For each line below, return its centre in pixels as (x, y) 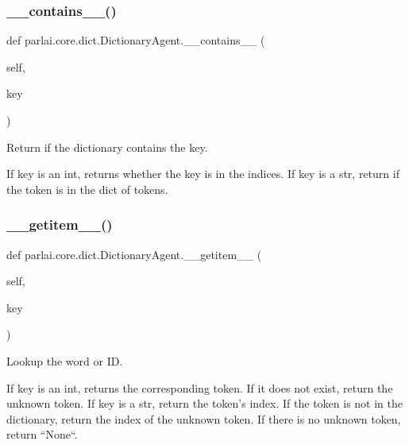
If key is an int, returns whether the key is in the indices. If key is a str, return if (203, 174)
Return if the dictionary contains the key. (107, 147)
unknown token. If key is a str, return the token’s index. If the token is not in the (204, 403)
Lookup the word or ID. (65, 360)
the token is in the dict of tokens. (87, 189)
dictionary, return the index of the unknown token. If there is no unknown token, (204, 418)
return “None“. (42, 434)
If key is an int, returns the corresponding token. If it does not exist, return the (200, 387)
